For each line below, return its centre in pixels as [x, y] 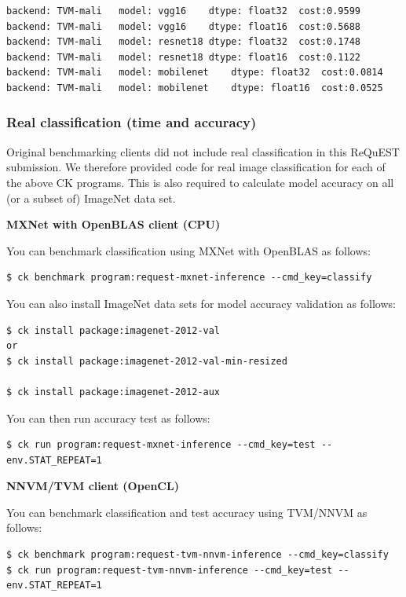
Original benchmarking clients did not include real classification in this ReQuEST [203, 151]
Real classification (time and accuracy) [132, 122]
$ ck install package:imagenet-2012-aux [113, 392]
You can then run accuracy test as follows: [108, 418]
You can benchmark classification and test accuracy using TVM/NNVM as [187, 512]
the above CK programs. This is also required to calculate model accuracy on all [200, 182]
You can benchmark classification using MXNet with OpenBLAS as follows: [188, 250]
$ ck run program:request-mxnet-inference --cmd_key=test [161, 445]
